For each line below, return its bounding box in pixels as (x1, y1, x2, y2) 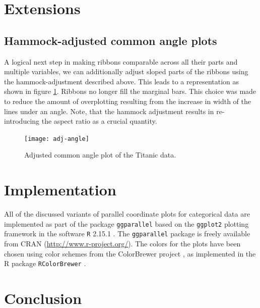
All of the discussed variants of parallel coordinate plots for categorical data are (4, 209, 250, 219)
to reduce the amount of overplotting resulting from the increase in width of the (4, 95, 251, 106)
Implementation (4, 179, 116, 200)
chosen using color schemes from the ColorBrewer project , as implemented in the (4, 248, 256, 259)
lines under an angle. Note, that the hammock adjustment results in (4, 106, 214, 116)
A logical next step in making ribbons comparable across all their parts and (4, 56, 238, 67)
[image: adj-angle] (24, 135, 89, 142)
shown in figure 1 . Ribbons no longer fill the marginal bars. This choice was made (4, 86, 256, 96)
